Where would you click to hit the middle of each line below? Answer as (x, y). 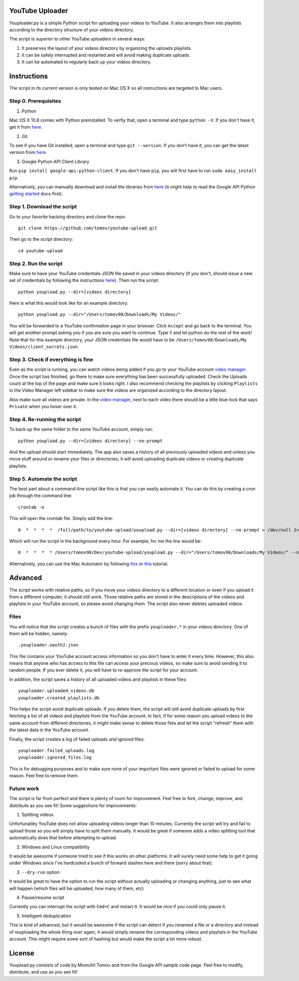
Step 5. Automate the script (43, 479)
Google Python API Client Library (56, 162)
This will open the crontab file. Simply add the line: (61, 518)
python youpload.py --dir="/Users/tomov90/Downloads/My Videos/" (100, 315)
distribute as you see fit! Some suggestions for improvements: (73, 806)
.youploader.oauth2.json (48, 645)
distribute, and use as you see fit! (43, 972)
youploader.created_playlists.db (59, 698)
